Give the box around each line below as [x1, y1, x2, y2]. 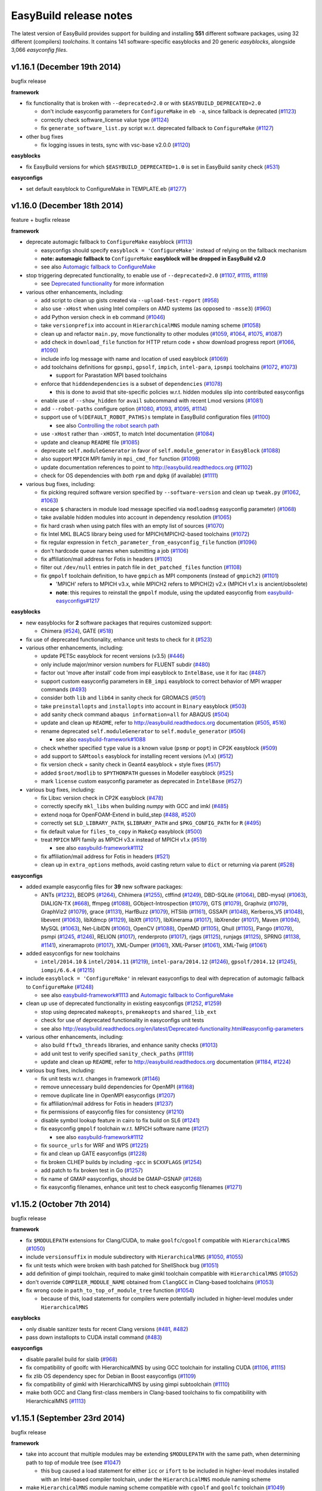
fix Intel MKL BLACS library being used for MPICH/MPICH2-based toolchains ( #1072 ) [41, 530, 250, 537]
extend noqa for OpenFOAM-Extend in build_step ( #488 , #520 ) [41, 811, 196, 818]
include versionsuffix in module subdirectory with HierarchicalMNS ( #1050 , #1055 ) [26, 1253, 244, 1261]
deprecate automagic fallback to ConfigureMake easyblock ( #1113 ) [26, 239, 193, 246]
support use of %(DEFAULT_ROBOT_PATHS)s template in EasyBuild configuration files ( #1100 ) [41, 413, 271, 420]
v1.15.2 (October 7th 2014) [11, 1199, 111, 1209]
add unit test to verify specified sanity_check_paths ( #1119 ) [41, 1050, 194, 1057]
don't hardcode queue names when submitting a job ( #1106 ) [41, 547, 189, 554]
